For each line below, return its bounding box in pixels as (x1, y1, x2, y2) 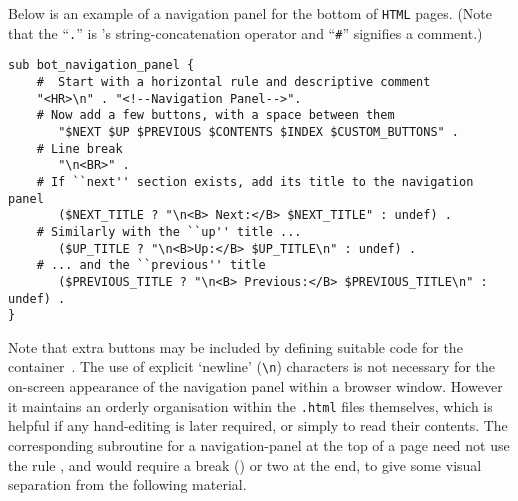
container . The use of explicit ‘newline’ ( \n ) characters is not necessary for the (8, 356, 495, 377)
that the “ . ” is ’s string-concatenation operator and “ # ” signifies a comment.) (8, 22, 483, 43)
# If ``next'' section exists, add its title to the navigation (36, 174, 474, 189)
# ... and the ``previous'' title (36, 258, 266, 273)
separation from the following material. (8, 474, 247, 495)
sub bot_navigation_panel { (8, 58, 195, 73)
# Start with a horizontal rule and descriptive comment (36, 74, 431, 89)
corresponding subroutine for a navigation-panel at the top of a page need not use (8, 434, 510, 455)
